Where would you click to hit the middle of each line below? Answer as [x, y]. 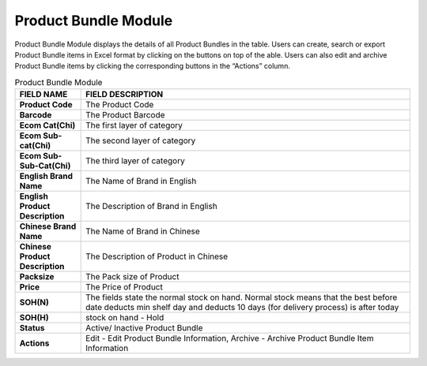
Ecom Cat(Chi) [47, 125]
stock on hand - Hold [125, 318]
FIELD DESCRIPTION [125, 95]
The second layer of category [141, 140]
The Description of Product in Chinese [157, 256]
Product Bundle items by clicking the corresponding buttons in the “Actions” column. [152, 66]
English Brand [46, 176]
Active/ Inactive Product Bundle [144, 328]
